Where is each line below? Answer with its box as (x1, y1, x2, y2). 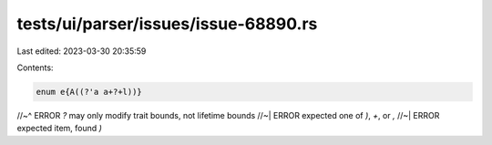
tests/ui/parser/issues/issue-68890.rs (16, 14, 318, 34)
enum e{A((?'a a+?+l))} (36, 87, 143, 97)
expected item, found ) (16, 123, 102, 134)
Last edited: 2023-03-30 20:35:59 (16, 46, 147, 57)
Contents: (16, 62, 54, 73)
